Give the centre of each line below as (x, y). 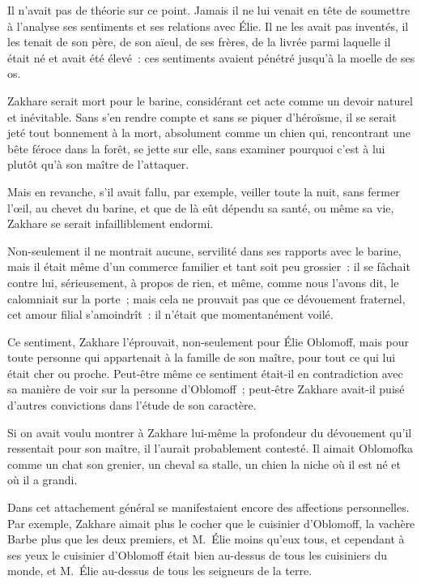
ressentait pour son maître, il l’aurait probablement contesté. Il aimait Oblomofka (210, 448)
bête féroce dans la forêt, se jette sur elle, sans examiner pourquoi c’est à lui (196, 148)
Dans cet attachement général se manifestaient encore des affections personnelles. (208, 507)
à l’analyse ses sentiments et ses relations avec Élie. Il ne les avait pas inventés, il (208, 26)
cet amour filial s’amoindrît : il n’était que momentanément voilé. (170, 314)
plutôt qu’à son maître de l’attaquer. (98, 164)
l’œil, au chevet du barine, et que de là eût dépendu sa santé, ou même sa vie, (201, 207)
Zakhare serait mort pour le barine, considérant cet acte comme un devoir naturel (210, 100)
